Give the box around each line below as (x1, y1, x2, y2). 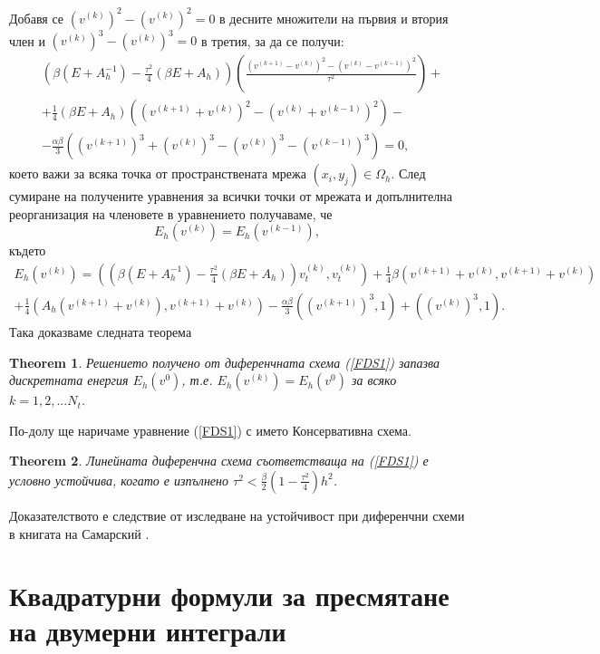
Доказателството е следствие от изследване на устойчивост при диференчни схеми (9, 505, 465, 524)
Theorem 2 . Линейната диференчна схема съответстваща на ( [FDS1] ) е (9, 451, 429, 470)
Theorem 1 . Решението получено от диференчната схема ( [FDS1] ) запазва (9, 352, 440, 371)
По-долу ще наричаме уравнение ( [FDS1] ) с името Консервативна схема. (9, 420, 411, 439)
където (9, 241, 46, 260)
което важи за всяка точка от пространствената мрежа (9, 164, 306, 183)
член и (9, 31, 45, 49)
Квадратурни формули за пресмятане (9, 577, 450, 614)
